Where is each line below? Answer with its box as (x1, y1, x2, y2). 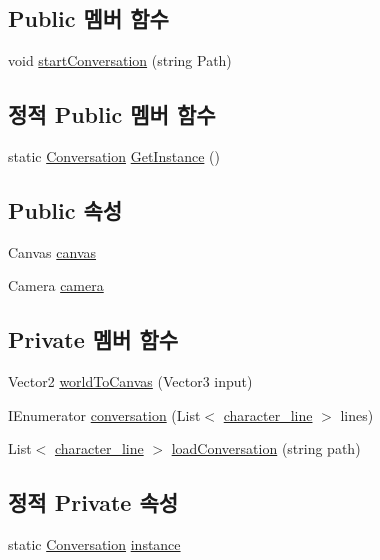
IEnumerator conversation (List (8, 404, 201, 425)
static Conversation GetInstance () (8, 146, 220, 166)
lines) (340, 404, 374, 425)
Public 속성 (8, 194, 123, 225)
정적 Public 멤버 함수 (8, 99, 216, 130)
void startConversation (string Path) (8, 50, 232, 71)
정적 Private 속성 (8, 487, 179, 518)
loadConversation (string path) (171, 438, 361, 459)
